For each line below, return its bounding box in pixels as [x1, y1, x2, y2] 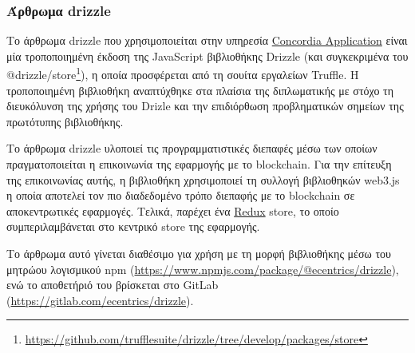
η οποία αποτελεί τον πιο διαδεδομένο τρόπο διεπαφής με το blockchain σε [6, 187, 355, 204]
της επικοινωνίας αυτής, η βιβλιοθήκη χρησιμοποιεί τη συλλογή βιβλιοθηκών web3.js [6, 171, 400, 188]
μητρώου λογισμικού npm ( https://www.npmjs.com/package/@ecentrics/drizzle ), [6, 260, 399, 277]
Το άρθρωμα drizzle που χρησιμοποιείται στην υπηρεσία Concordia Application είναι [6, 32, 408, 49]
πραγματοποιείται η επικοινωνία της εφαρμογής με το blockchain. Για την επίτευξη [6, 156, 392, 173]
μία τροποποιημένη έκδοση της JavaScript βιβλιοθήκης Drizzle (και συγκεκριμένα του [6, 47, 409, 64]
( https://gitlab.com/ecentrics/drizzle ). [6, 292, 194, 308]
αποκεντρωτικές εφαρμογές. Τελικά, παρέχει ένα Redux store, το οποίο [6, 202, 339, 219]
